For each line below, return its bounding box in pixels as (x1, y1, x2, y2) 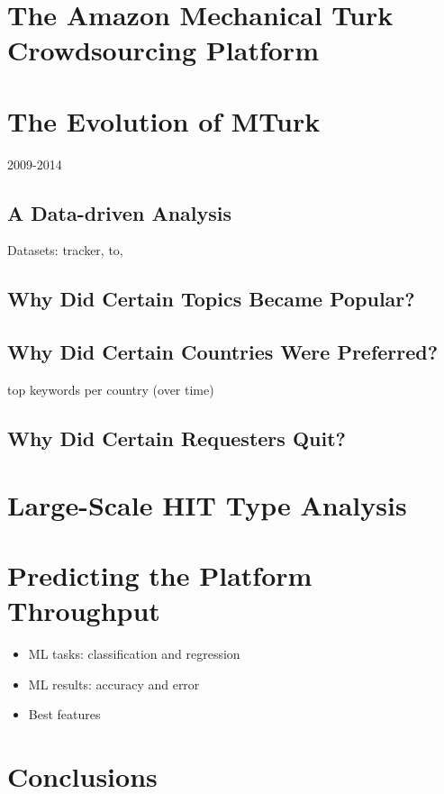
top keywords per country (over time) (7, 380, 214, 399)
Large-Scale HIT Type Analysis (7, 486, 407, 523)
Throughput (7, 592, 160, 629)
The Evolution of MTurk (7, 102, 321, 139)
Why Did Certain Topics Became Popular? (7, 285, 415, 313)
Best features (28, 705, 101, 724)
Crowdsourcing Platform (7, 32, 319, 68)
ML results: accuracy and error (28, 674, 200, 693)
